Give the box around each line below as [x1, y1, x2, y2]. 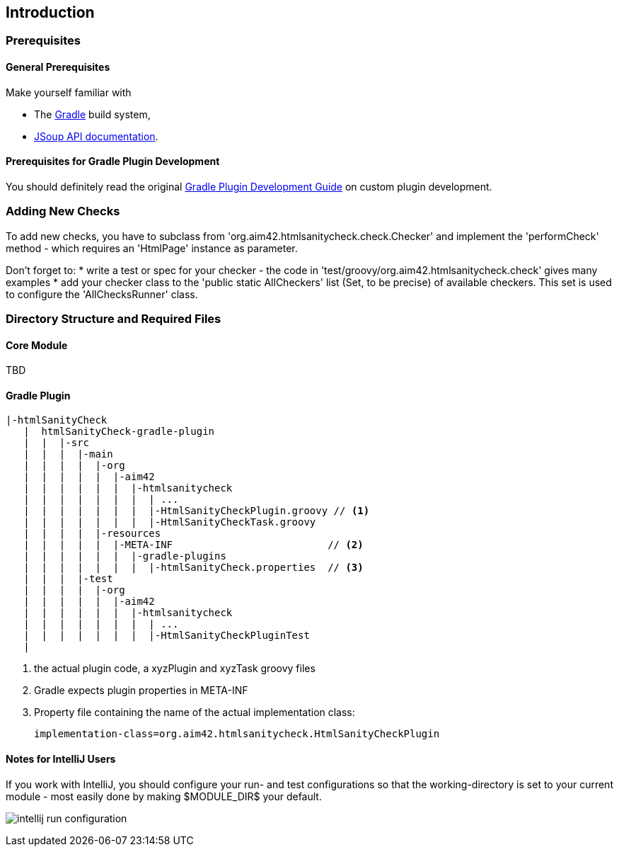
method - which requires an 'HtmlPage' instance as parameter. [6, 242, 298, 254]
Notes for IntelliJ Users [6, 753, 116, 766]
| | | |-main [23, 448, 113, 460]
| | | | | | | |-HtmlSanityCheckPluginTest [23, 630, 310, 642]
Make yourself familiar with [6, 86, 132, 98]
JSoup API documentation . [34, 130, 158, 142]
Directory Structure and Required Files [6, 311, 221, 326]
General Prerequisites [6, 61, 110, 74]
